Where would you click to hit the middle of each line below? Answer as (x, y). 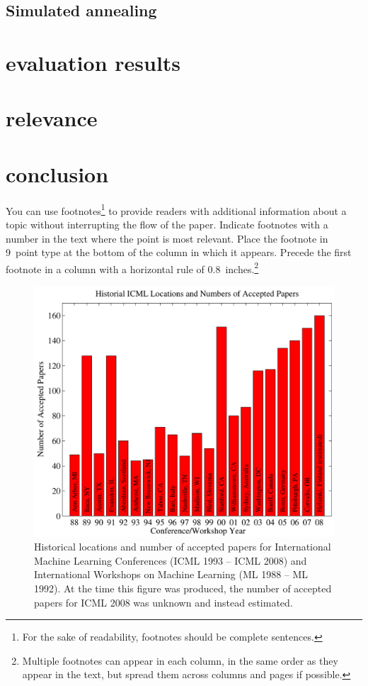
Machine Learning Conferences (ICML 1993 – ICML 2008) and (171, 560)
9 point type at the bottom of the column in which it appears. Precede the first (179, 252)
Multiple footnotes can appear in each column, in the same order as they (180, 660)
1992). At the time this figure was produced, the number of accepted (183, 588)
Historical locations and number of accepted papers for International (183, 547)
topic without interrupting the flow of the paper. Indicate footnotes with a (167, 224)
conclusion (57, 173)
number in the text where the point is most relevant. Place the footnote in (167, 238)
